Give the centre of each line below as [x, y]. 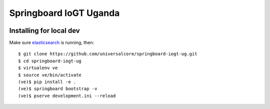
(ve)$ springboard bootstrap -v [58, 89]
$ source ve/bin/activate [50, 75]
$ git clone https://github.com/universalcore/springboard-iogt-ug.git [108, 54]
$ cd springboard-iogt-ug [50, 61]
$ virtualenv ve [38, 68]
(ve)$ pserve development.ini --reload [67, 96]
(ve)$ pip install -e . [47, 82]
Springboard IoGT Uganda [64, 13]
